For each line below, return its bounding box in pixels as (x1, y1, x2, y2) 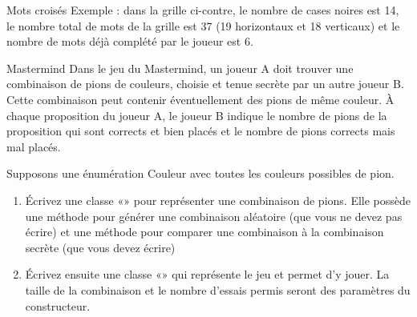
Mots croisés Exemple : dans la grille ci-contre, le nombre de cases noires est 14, (6, 2, 399, 18)
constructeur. (25, 297, 91, 314)
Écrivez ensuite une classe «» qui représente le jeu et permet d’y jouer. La (25, 266, 390, 283)
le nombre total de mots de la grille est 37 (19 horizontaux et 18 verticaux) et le (6, 17, 400, 34)
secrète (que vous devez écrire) (25, 239, 176, 255)
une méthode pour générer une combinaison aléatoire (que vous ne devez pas (25, 207, 403, 224)
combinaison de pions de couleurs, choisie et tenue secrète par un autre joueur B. (6, 75, 404, 92)
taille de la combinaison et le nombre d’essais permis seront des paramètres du (25, 281, 411, 298)
